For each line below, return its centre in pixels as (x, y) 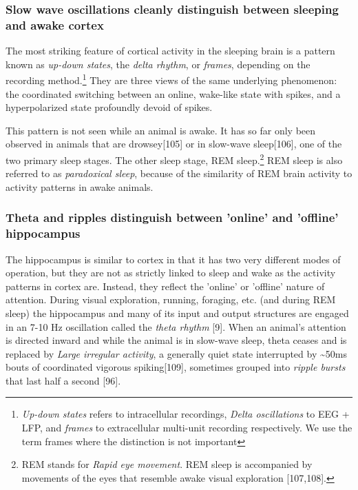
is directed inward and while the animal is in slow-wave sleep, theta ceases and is (176, 340)
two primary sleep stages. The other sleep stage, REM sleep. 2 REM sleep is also (174, 159)
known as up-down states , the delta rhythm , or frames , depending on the (158, 64)
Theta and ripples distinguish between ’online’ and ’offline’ (172, 217)
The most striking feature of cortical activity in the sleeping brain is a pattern (170, 51)
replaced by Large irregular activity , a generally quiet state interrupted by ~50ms (176, 353)
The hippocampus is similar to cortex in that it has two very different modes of (173, 259)
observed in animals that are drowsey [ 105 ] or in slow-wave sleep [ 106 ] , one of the (174, 144)
